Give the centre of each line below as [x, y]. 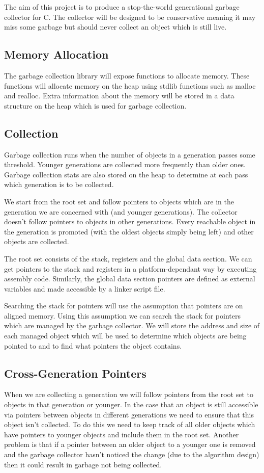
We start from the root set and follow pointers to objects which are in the [119, 201]
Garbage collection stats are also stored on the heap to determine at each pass [126, 174]
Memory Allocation [56, 54]
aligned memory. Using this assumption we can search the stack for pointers [122, 315]
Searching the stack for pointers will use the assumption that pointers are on [124, 306]
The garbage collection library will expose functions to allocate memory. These [127, 75]
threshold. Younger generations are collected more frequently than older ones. [125, 164]
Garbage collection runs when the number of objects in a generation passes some [130, 154]
